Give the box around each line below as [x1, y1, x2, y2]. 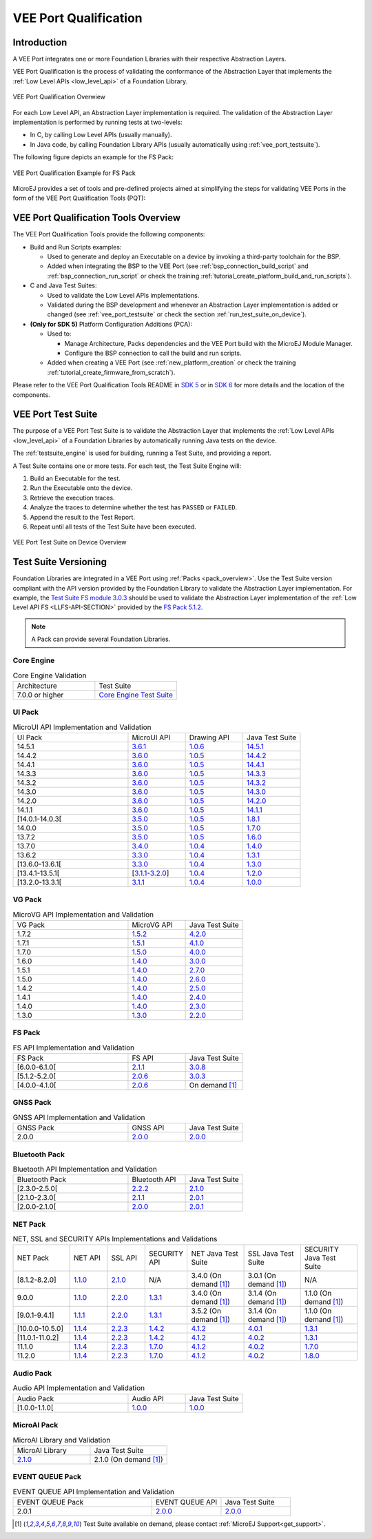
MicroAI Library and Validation [12, 1435, 111, 1445]
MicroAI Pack [12, 1420, 59, 1429]
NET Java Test [191, 1249, 239, 1258]
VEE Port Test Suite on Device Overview [12, 538, 127, 547]
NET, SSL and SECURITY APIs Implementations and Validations [12, 1234, 218, 1244]
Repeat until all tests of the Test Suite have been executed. [30, 522, 196, 531]
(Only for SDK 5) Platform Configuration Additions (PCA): [30, 320, 193, 328]
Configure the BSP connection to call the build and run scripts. [64, 349, 242, 357]
